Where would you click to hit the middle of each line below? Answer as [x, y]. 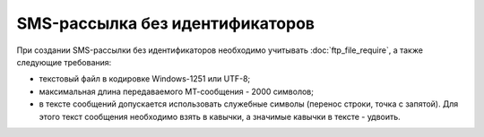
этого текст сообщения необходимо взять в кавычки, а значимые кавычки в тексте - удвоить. [220, 116]
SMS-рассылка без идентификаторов [166, 23]
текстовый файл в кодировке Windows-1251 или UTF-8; [145, 79]
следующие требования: [64, 62]
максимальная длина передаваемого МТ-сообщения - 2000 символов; [176, 91]
